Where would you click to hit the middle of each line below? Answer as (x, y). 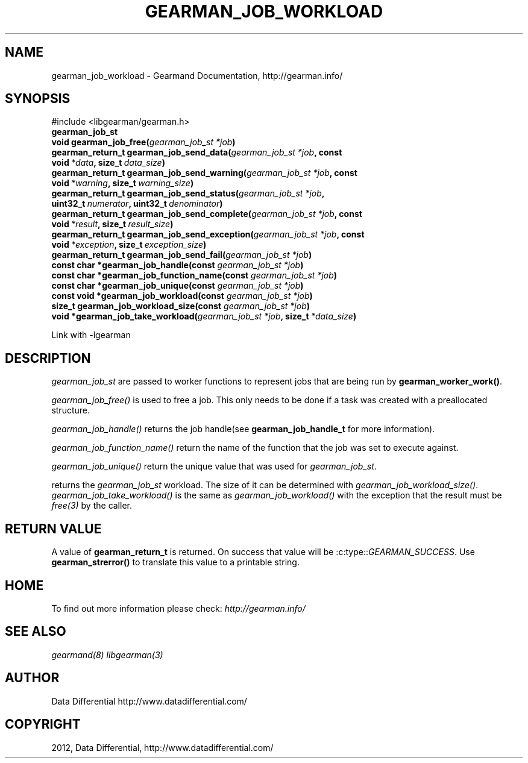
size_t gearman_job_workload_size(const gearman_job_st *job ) (181, 306)
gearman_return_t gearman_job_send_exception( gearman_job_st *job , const (208, 234)
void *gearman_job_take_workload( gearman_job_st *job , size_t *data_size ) (204, 316)
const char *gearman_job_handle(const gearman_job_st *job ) (178, 265)
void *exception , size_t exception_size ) (129, 245)
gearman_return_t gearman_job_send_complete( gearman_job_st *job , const (207, 214)
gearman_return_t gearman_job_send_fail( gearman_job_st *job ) (182, 255)
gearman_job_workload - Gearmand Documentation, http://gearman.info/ (197, 75)
